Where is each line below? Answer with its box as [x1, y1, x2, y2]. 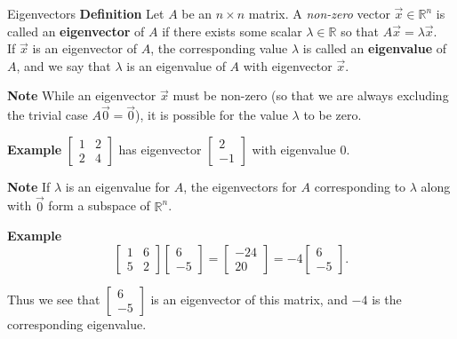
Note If [7, 177, 51, 195]
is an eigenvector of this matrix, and [150, 289, 348, 308]
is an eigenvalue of [126, 56, 226, 75]
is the [372, 289, 402, 308]
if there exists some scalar [162, 21, 302, 40]
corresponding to [314, 177, 406, 195]
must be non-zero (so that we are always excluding [172, 86, 449, 105]
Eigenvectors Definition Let [7, 4, 164, 22]
